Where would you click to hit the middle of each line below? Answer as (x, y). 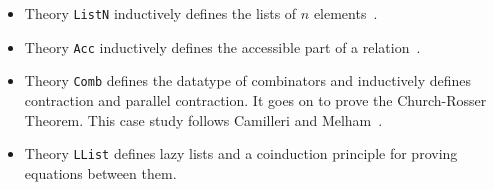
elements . (345, 13)
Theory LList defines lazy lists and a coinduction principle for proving (241, 153)
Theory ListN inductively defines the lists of (160, 13)
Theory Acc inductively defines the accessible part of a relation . (222, 46)
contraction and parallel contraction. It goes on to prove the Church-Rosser (255, 99)
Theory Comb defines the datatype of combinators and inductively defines (248, 80)
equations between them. (100, 172)
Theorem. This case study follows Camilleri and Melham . (203, 119)
